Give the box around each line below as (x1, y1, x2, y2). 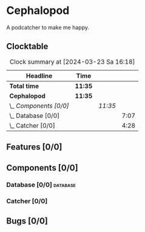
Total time (9, 81, 39, 90)
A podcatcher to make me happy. (6, 24, 90, 31)
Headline (25, 71, 53, 80)
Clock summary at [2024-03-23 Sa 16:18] (9, 57, 135, 66)
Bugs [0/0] (6, 216, 49, 226)
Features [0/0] (6, 142, 62, 152)
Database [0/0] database (6, 180, 76, 189)
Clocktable (6, 41, 49, 52)
